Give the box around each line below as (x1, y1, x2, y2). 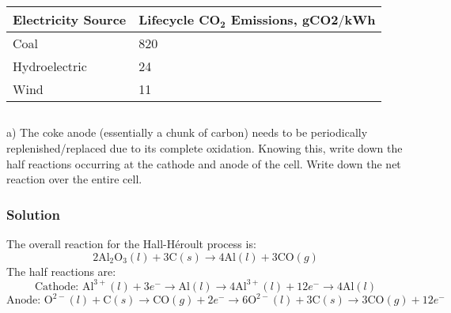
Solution (6, 204, 60, 224)
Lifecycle (138, 10, 195, 28)
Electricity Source (13, 10, 127, 28)
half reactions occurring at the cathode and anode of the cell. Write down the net (6, 155, 401, 172)
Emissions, (230, 10, 298, 28)
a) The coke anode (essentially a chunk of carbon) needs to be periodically (6, 124, 368, 141)
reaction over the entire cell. (6, 171, 142, 187)
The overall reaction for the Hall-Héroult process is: (6, 235, 256, 251)
